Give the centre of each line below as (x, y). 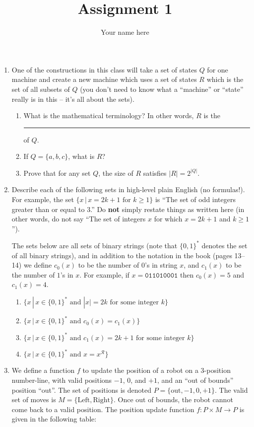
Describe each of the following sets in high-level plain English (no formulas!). (128, 189)
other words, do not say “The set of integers (79, 219)
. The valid (231, 390)
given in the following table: (54, 419)
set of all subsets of (41, 89)
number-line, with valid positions (62, 380)
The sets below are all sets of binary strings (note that (95, 245)
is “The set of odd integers (195, 199)
